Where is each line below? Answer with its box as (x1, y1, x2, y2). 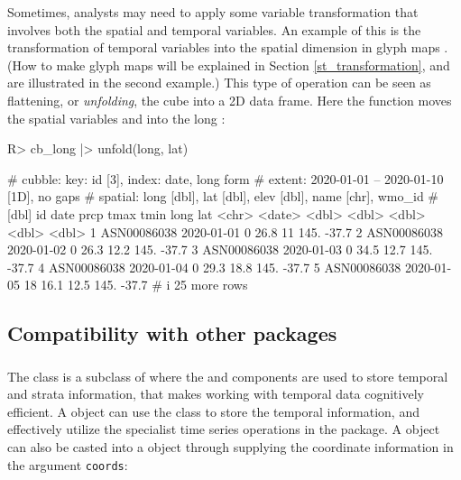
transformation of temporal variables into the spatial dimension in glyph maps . (7, 38, 448, 57)
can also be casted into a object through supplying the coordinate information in (7, 437, 454, 456)
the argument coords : (7, 455, 128, 474)
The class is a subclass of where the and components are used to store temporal (7, 366, 448, 385)
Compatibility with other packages (7, 319, 337, 347)
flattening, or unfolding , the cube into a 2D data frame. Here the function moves (7, 90, 452, 109)
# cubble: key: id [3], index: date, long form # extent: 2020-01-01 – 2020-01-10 (7, 169, 444, 188)
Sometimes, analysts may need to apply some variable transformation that (7, 3, 419, 21)
